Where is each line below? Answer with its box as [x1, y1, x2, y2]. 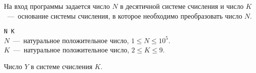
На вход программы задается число [4, 1, 110, 11]
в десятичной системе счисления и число [120, 1, 244, 11]
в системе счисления [31, 61, 92, 72]
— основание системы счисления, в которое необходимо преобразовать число [7, 10, 242, 21]
